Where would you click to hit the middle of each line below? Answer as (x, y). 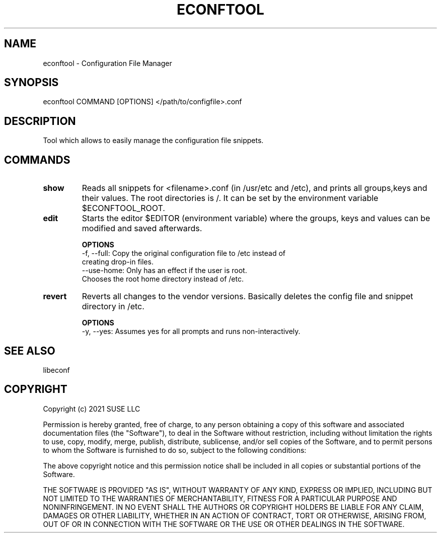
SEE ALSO (30, 351)
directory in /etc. (113, 307)
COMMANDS (37, 160)
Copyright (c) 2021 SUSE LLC (92, 409)
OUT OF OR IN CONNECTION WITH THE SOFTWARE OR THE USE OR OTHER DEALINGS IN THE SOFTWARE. (224, 524)
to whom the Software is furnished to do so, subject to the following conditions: (175, 450)
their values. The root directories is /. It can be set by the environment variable (230, 198)
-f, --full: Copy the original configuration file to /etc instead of (183, 253)
